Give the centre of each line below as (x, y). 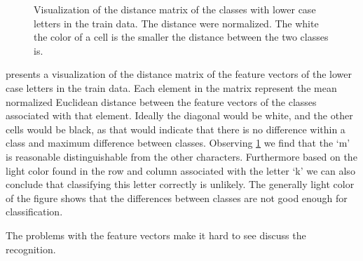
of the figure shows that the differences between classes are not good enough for (177, 198)
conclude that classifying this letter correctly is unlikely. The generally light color (180, 184)
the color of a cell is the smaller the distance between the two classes (181, 37)
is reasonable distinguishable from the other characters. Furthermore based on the (181, 156)
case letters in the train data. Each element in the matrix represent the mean (171, 87)
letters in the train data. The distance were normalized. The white (176, 23)
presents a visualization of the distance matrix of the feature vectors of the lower (179, 74)
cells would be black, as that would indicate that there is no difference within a (176, 129)
